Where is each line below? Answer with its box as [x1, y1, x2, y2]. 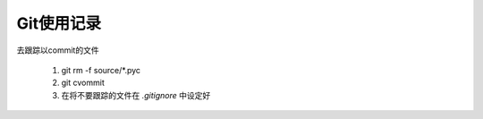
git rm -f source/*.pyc [61, 64, 141, 75]
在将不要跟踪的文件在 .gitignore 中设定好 [61, 89, 211, 100]
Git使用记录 [16, 13, 102, 33]
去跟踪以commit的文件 [16, 45, 99, 55]
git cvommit [61, 77, 105, 89]
